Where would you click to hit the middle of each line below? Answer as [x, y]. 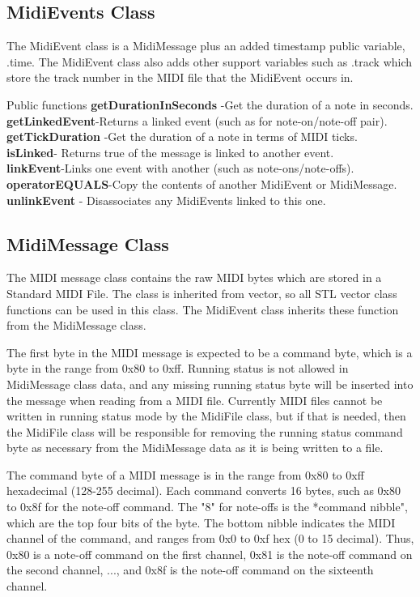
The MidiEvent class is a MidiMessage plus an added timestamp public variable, [206, 46]
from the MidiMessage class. [76, 325]
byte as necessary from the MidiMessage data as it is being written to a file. [195, 448]
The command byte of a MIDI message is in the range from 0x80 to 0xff [185, 474]
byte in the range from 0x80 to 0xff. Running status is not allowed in [178, 368]
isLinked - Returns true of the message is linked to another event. [170, 152]
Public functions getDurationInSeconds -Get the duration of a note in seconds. [210, 104]
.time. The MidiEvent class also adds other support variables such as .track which [210, 61]
